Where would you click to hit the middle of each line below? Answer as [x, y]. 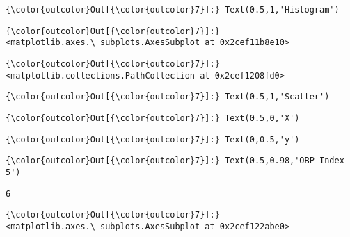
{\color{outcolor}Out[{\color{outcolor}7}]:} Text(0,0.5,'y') [153, 139]
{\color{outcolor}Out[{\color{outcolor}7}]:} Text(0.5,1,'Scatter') [168, 97]
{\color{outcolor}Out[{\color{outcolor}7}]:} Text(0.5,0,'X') [153, 118]
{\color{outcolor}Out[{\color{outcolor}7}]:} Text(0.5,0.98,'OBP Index [175, 161]
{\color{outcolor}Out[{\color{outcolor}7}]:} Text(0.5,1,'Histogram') [173, 10]
